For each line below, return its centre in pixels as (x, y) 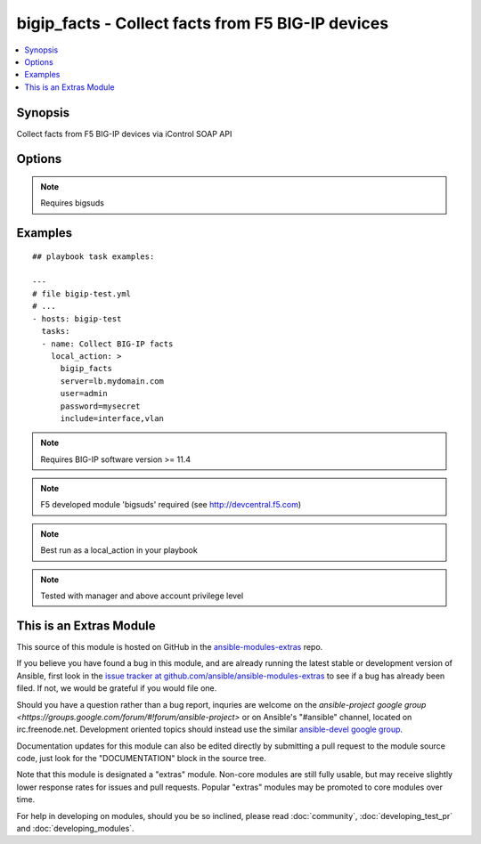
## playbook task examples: (94, 256)
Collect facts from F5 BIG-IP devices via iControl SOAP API (124, 134)
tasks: (56, 331)
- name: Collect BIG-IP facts (107, 344)
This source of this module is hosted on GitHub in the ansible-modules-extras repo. (170, 646)
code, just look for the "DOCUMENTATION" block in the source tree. (141, 759)
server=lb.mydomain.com (112, 381)
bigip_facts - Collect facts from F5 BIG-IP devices (203, 23)
